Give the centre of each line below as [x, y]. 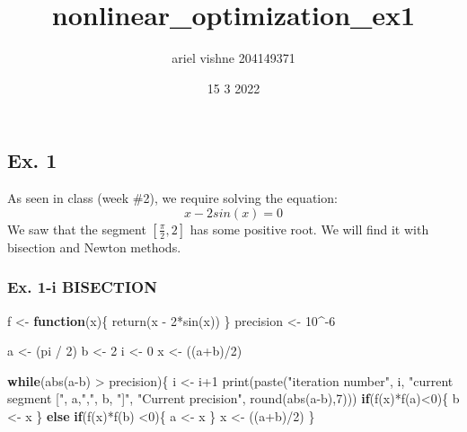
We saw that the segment [77, 229]
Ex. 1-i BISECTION [82, 287]
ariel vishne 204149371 [233, 58]
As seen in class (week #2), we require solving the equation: [172, 198]
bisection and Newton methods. [94, 247]
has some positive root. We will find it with [309, 229]
